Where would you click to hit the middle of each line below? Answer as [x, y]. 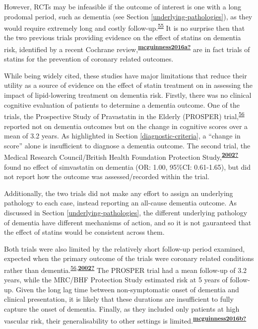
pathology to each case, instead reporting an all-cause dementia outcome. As [120, 203]
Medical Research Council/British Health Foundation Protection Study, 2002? [121, 156]
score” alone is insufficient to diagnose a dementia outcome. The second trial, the [127, 145]
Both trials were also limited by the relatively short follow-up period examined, [125, 248]
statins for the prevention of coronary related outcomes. [89, 59]
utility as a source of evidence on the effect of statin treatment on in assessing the [129, 85]
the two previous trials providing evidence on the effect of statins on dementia [123, 37]
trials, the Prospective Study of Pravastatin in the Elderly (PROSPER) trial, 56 [124, 115]
